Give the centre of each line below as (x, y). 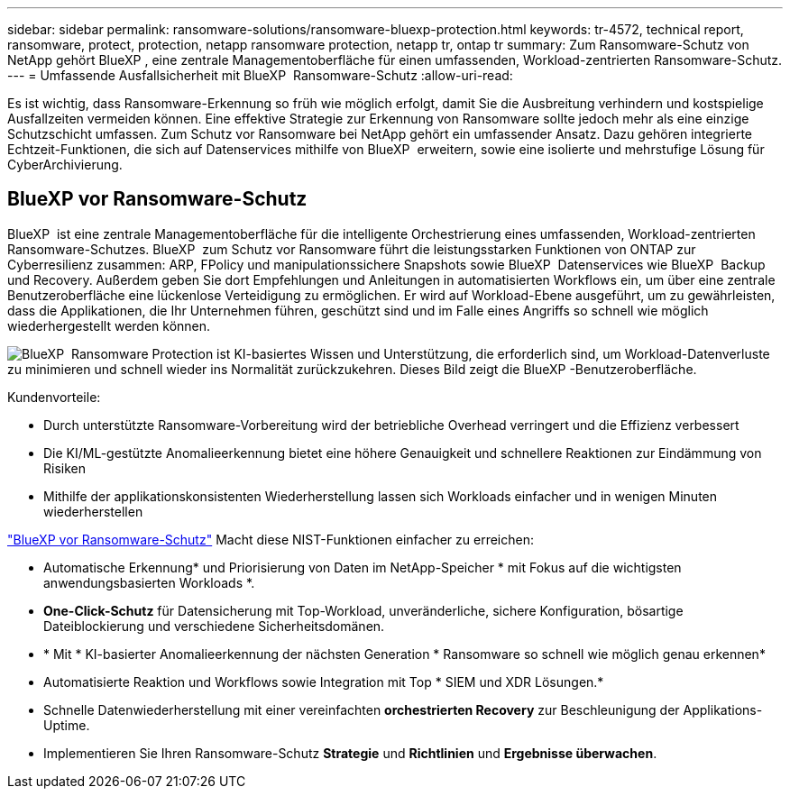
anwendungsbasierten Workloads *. (149, 582)
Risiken (64, 468)
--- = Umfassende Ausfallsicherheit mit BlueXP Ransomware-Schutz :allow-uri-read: (260, 75)
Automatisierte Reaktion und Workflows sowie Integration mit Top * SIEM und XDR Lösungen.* (324, 682)
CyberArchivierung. (65, 165)
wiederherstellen (93, 511)
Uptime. (67, 725)
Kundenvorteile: (54, 397)
